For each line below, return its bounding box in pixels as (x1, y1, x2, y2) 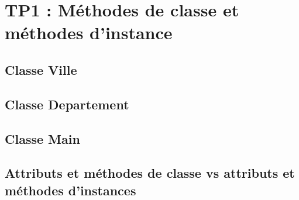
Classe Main (5, 129, 80, 147)
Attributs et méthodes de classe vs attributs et (5, 164, 295, 182)
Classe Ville (5, 60, 77, 78)
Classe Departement (5, 95, 129, 113)
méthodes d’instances (5, 181, 136, 199)
